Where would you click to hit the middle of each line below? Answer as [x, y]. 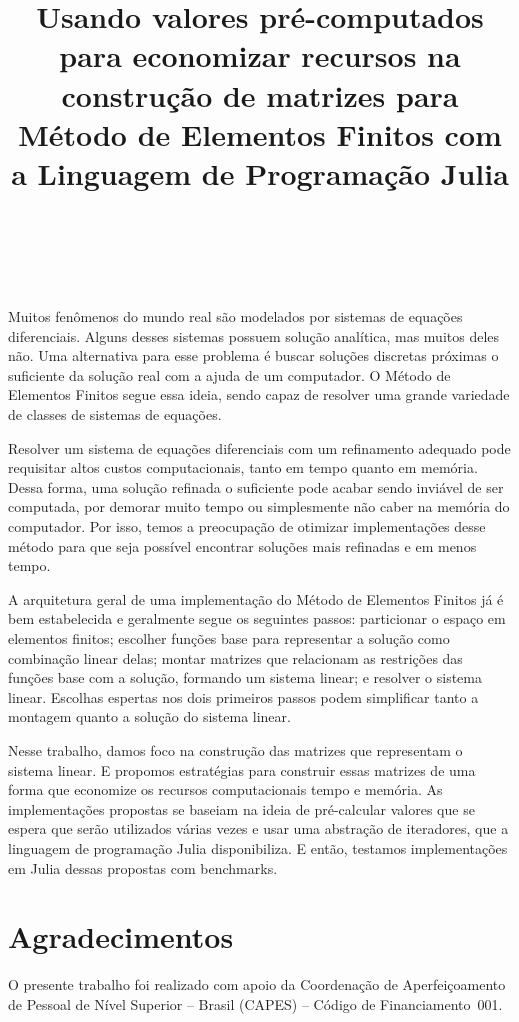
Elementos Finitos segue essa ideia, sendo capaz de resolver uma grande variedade [259, 394]
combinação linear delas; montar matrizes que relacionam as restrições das [235, 657]
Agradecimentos [121, 936]
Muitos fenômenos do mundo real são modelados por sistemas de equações [235, 316]
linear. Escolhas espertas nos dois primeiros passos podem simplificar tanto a [243, 696]
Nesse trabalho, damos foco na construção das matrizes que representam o [235, 749]
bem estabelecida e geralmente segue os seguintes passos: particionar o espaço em [257, 618]
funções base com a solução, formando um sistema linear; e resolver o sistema [245, 677]
